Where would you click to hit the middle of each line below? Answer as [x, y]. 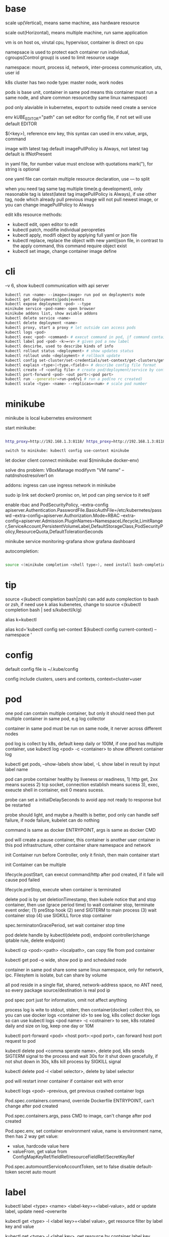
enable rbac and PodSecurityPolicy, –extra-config [57, 505]
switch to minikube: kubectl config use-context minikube [67, 450]
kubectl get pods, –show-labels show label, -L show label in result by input [82, 764]
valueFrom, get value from [40, 1151]
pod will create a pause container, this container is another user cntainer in [83, 840]
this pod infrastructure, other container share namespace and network [78, 845]
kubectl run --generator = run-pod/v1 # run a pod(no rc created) [74, 379]
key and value [20, 1226]
